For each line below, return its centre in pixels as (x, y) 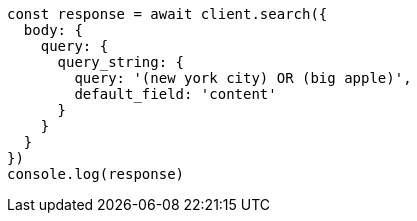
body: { (53, 30)
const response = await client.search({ (167, 14)
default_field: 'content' (175, 94)
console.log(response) (96, 174)
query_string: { (121, 62)
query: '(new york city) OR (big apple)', (243, 78)
